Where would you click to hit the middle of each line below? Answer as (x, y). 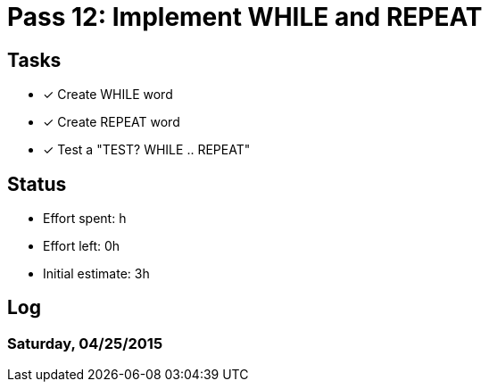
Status (37, 184)
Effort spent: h (85, 219)
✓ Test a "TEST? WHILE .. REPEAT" (147, 150)
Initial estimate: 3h (96, 274)
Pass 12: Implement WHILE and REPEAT (245, 17)
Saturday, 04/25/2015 (85, 343)
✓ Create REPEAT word (112, 122)
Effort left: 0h (82, 246)
